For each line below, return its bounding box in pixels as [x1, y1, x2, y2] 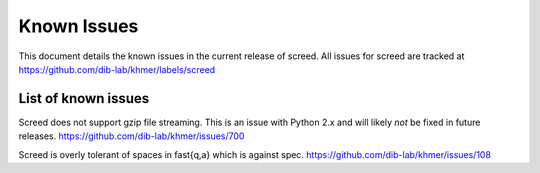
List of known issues [18, 90, 150, 107]
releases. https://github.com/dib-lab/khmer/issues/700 [18, 130, 245, 142]
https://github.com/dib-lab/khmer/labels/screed [18, 63, 216, 75]
